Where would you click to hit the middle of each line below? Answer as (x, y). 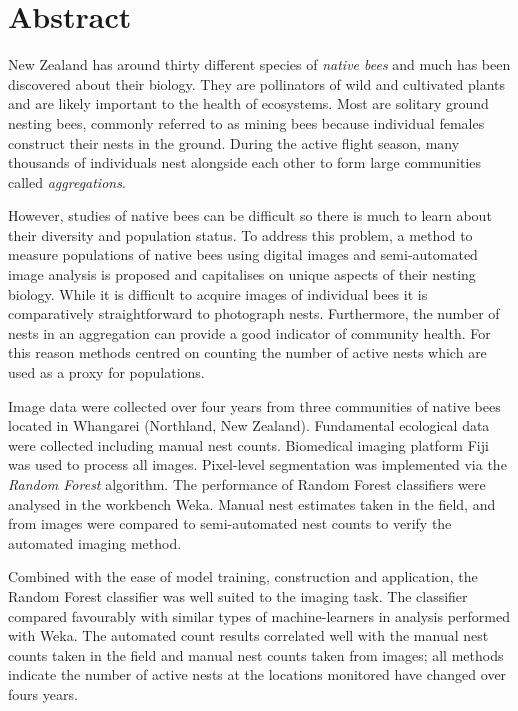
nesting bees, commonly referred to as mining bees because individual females (246, 122)
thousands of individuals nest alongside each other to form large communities (245, 162)
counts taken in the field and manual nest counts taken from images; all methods (256, 654)
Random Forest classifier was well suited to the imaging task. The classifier (238, 595)
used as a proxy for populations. (106, 372)
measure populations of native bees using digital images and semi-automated (243, 254)
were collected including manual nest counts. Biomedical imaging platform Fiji (248, 444)
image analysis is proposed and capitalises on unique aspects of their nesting (242, 274)
